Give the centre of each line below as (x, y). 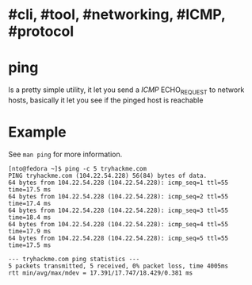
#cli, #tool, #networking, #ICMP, (117, 15)
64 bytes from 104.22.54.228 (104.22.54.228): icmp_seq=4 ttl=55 (118, 224)
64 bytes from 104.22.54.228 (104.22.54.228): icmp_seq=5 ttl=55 (118, 238)
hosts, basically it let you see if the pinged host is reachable (106, 100)
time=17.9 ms (30, 231)
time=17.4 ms (30, 203)
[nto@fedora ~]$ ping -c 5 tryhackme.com (78, 168)
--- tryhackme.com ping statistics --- (74, 259)
